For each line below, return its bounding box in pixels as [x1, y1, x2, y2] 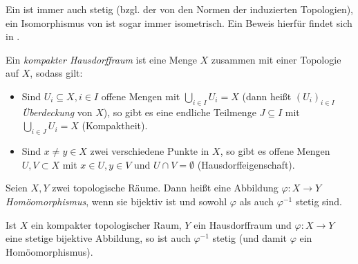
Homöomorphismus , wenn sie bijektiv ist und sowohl [6, 194, 227, 208]
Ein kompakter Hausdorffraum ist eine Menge [6, 52, 197, 66]
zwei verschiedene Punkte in [90, 144, 209, 158]
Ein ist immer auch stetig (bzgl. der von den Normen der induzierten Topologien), [6, 2, 354, 16]
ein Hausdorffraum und [194, 217, 292, 232]
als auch [239, 194, 274, 208]
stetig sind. [295, 194, 342, 208]
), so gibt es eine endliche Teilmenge [103, 104, 256, 119]
